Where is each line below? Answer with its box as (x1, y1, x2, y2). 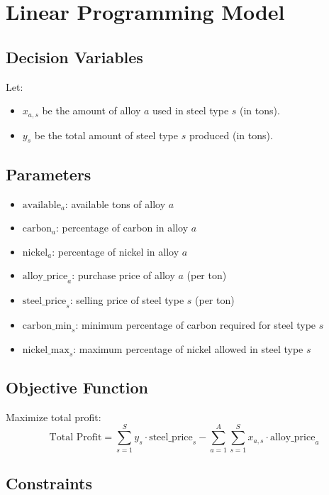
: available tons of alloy (65, 196, 166, 211)
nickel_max (22, 344, 69, 355)
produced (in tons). (189, 127, 273, 142)
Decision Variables (6, 45, 143, 67)
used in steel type (152, 103, 229, 118)
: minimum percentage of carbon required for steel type (75, 317, 316, 332)
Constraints (6, 472, 92, 494)
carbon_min (22, 321, 72, 331)
